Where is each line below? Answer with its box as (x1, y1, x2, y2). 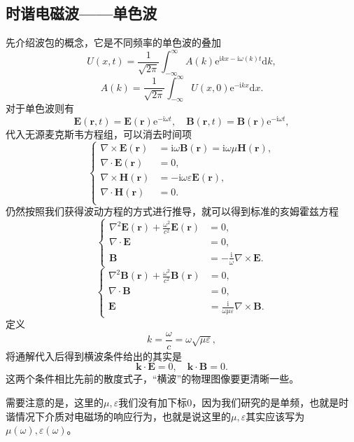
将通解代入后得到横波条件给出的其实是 (6, 348, 182, 363)
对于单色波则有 (6, 101, 74, 116)
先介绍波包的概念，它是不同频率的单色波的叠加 (6, 35, 221, 50)
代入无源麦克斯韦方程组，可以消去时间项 (6, 127, 192, 141)
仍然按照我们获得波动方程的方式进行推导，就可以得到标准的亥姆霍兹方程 (6, 204, 339, 219)
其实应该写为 (246, 408, 305, 423)
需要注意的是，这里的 (6, 395, 104, 410)
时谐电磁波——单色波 (6, 2, 157, 24)
